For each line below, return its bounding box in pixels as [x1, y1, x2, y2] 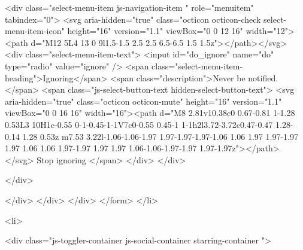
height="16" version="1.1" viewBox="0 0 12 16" [67, 25, 243, 37]
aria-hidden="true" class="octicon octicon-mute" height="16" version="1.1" [5, 94, 282, 107]
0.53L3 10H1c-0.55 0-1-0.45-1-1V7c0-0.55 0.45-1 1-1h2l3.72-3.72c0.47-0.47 [5, 118, 273, 130]
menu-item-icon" [5, 25, 65, 37]
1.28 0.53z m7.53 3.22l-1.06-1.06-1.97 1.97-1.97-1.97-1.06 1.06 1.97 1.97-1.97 [22, 130, 298, 142]
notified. [248, 71, 278, 84]
